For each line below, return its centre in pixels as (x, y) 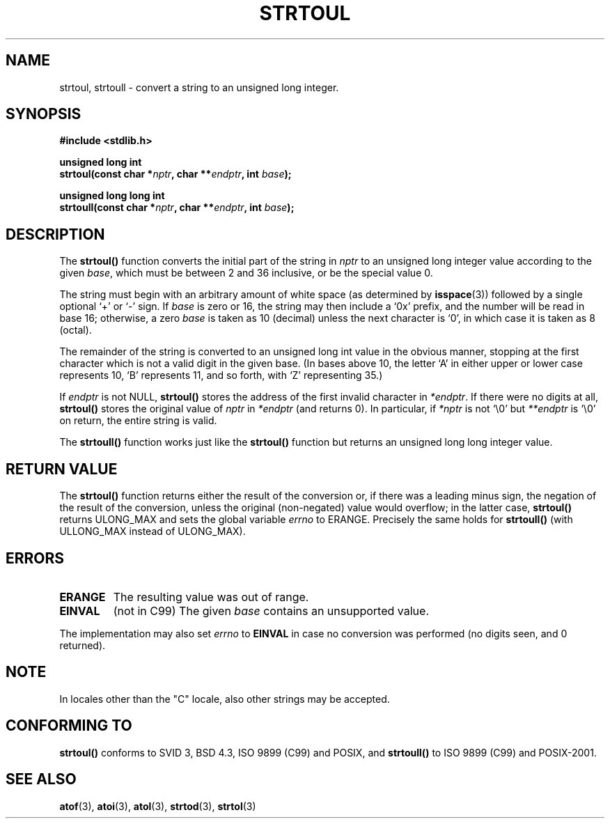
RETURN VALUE (62, 469)
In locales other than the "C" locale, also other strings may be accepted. (225, 699)
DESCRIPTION (55, 234)
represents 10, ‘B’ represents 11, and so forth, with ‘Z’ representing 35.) (221, 375)
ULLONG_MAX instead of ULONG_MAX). (152, 531)
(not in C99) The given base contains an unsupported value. (271, 611)
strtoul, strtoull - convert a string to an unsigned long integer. (199, 87)
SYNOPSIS (44, 114)
